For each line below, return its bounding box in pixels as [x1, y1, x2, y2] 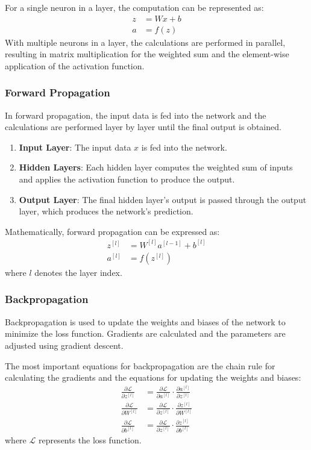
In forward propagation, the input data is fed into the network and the [5, 108, 266, 121]
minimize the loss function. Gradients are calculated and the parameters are [5, 327, 286, 340]
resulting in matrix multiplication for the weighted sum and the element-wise [5, 48, 289, 60]
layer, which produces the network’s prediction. [19, 205, 193, 217]
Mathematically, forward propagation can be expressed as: [5, 225, 220, 237]
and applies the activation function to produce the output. [19, 173, 235, 186]
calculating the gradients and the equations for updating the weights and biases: [5, 371, 301, 384]
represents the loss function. [38, 433, 142, 446]
